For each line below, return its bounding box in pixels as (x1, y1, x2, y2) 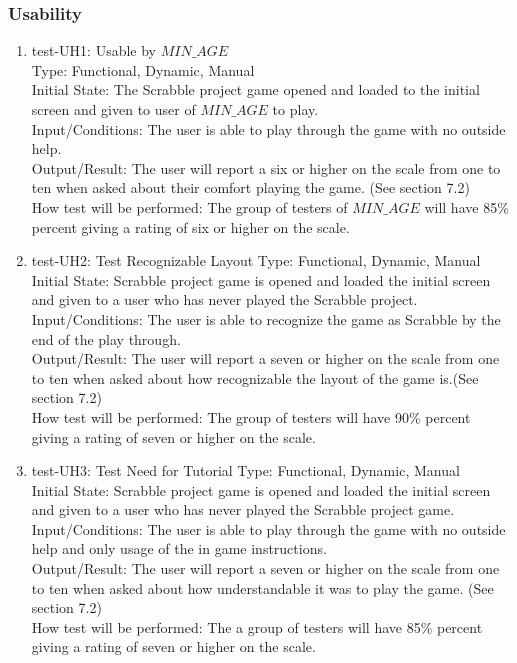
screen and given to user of (31, 99, 196, 119)
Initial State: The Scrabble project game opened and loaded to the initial (31, 79, 480, 100)
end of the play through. (31, 328, 181, 349)
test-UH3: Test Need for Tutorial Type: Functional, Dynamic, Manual (31, 460, 460, 481)
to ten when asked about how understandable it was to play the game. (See (31, 577, 494, 598)
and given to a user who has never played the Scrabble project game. (31, 499, 455, 520)
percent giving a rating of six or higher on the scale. (31, 216, 350, 237)
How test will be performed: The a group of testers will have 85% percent (31, 616, 483, 637)
